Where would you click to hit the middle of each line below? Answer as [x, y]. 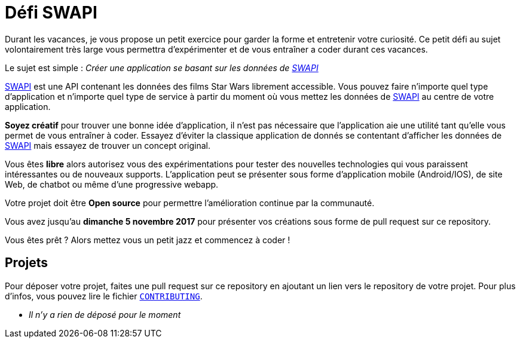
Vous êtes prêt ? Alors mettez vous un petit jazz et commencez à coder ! [148, 240]
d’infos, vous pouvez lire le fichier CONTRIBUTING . [104, 296]
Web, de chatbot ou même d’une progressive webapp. [112, 184]
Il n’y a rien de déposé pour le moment [105, 314]
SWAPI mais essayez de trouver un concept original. [108, 145]
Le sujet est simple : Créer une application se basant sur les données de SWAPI [162, 68]
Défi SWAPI [51, 13]
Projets [27, 263]
